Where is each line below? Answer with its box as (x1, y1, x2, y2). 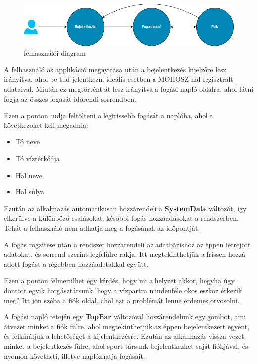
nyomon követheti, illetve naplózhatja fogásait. (4, 350, 145, 361)
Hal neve (15, 170, 43, 180)
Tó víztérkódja (15, 153, 60, 164)
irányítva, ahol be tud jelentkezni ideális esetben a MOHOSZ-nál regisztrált (4, 74, 233, 84)
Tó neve (15, 136, 40, 147)
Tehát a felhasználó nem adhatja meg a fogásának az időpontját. (4, 222, 200, 233)
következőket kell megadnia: (4, 120, 88, 130)
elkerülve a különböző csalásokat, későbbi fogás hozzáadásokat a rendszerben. (4, 213, 239, 223)
